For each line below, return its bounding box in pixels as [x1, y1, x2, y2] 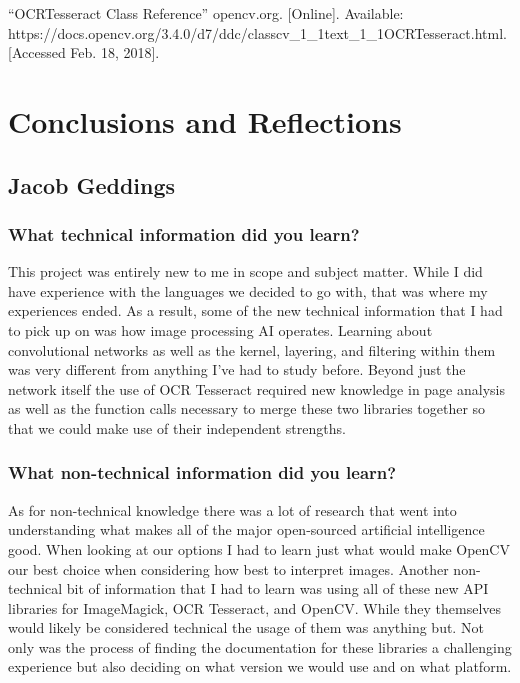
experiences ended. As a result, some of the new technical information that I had [8, 300, 503, 321]
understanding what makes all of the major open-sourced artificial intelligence [8, 519, 485, 540]
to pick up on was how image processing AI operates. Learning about [8, 319, 433, 340]
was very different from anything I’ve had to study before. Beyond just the [8, 359, 466, 380]
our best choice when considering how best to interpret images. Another [8, 558, 449, 579]
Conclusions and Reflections [8, 100, 402, 141]
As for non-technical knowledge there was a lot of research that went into [8, 499, 457, 520]
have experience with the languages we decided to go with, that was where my [8, 280, 488, 301]
